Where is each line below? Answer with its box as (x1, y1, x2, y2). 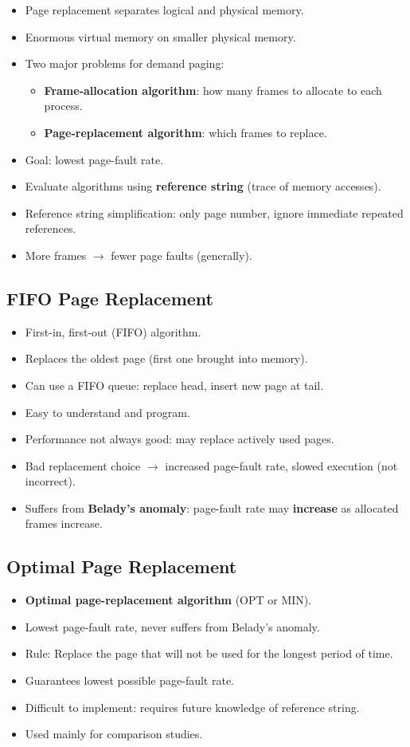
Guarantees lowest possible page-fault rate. (25, 672, 234, 689)
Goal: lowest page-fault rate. (25, 151, 164, 167)
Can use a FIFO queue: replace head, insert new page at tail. (25, 376, 324, 393)
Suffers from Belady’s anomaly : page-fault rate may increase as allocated (25, 499, 399, 516)
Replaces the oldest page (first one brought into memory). (25, 350, 308, 367)
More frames (25, 246, 87, 263)
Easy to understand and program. (25, 403, 190, 420)
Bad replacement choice (25, 457, 141, 474)
